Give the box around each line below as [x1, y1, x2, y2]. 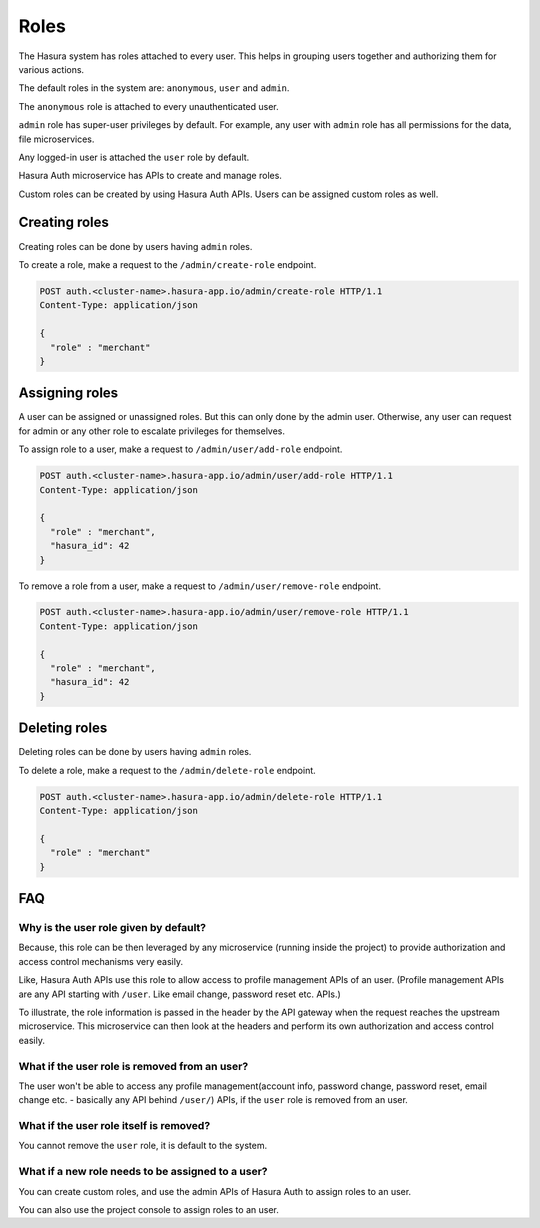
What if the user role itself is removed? [18, 1119, 211, 1133]
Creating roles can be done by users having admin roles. [18, 240, 253, 252]
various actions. [18, 63, 85, 75]
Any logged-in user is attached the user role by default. [18, 151, 250, 163]
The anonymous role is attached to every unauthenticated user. [18, 100, 279, 112]
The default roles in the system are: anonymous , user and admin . [18, 82, 290, 94]
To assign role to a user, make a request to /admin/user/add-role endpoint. [18, 443, 343, 455]
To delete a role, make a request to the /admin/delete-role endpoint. [18, 764, 317, 776]
